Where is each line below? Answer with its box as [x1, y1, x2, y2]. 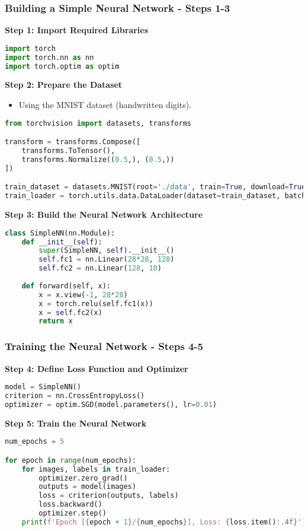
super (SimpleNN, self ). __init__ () [38, 246, 175, 255]
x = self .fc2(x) [38, 308, 102, 317]
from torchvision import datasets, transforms [5, 119, 192, 128]
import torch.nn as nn [5, 53, 94, 62]
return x [38, 317, 73, 326]
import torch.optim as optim [5, 62, 120, 71]
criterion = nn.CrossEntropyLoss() [5, 391, 145, 400]
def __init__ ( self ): [21, 237, 102, 246]
